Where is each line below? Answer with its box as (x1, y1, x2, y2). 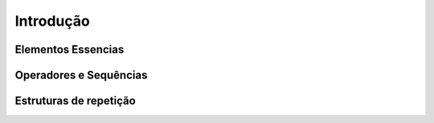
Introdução (14, 12, 90, 30)
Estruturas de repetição (14, 94, 136, 108)
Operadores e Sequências (14, 68, 148, 82)
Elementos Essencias (14, 43, 125, 56)
